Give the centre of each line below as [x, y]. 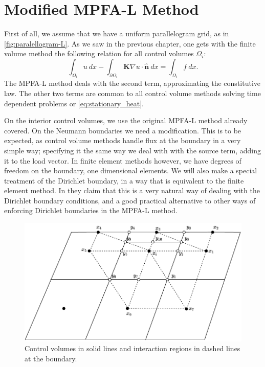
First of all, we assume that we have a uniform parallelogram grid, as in [117, 33]
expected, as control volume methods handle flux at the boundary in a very [123, 140]
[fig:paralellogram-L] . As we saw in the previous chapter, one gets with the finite [130, 43]
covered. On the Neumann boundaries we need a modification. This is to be [123, 130]
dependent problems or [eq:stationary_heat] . [74, 103]
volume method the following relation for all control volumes [99, 53]
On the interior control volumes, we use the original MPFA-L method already [126, 120]
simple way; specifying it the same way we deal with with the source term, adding [132, 150]
